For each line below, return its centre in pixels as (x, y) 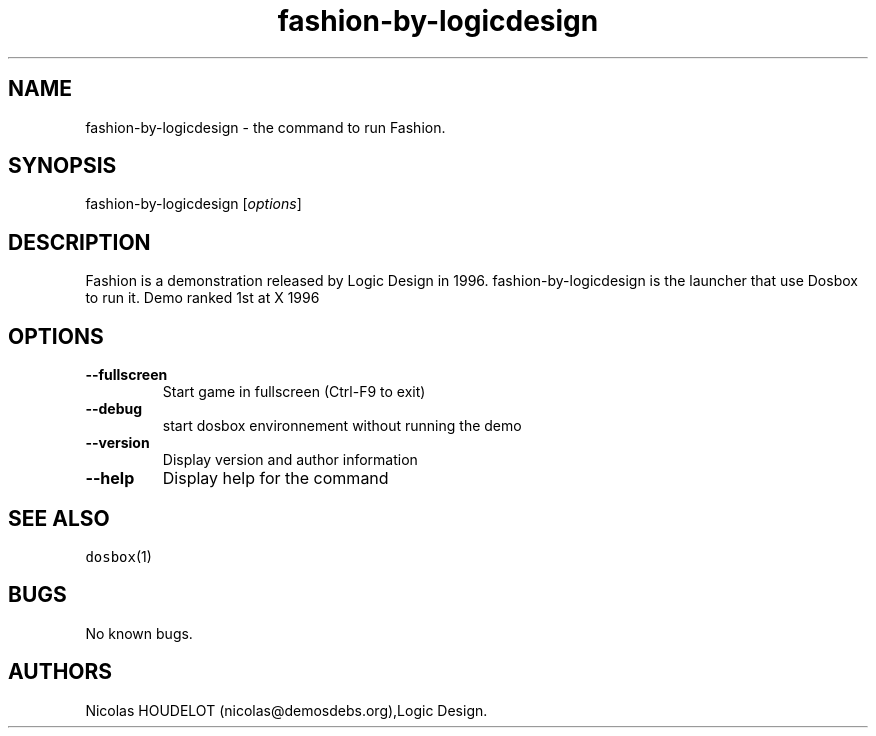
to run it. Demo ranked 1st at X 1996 (202, 298)
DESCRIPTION (79, 242)
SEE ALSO (59, 518)
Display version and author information (290, 460)
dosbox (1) (118, 556)
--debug (114, 409)
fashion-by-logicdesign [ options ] (193, 204)
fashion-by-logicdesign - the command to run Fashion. (265, 127)
